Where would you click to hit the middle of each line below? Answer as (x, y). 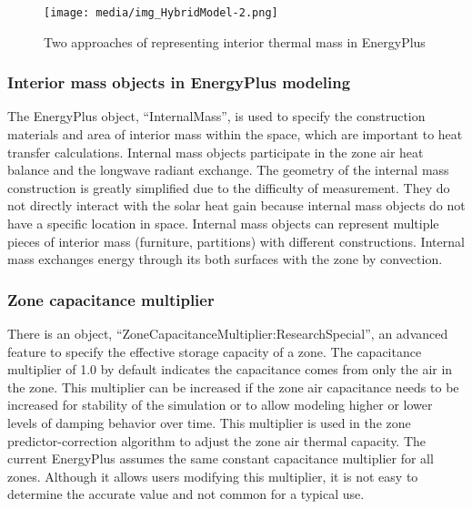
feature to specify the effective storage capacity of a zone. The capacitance (215, 351)
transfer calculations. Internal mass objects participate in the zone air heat (216, 152)
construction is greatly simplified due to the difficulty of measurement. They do (229, 187)
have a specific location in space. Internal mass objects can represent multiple (223, 224)
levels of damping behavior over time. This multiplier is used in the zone (209, 422)
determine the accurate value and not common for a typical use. (186, 494)
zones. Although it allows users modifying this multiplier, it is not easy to (213, 476)
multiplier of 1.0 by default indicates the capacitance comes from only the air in (230, 369)
